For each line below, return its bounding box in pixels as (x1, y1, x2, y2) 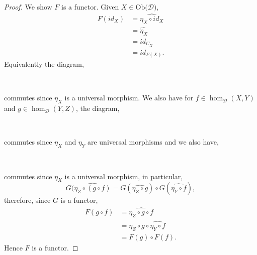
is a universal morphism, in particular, (64, 171, 183, 181)
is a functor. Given (61, 2, 119, 12)
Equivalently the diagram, (4, 59, 84, 69)
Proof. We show (4, 2, 52, 12)
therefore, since (4, 195, 51, 205)
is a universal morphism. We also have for (64, 92, 194, 103)
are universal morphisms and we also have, (87, 137, 219, 147)
